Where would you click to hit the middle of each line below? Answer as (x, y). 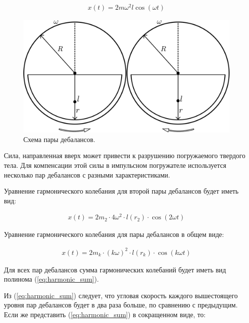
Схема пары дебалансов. (59, 139)
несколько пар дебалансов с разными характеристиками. (87, 174)
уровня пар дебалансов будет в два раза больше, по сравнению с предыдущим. (121, 305)
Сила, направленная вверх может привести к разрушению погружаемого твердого (125, 155)
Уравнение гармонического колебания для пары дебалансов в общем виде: (114, 234)
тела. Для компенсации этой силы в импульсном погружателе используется (115, 165)
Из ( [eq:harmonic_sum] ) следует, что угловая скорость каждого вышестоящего (121, 295)
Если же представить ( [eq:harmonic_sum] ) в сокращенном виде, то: (105, 314)
